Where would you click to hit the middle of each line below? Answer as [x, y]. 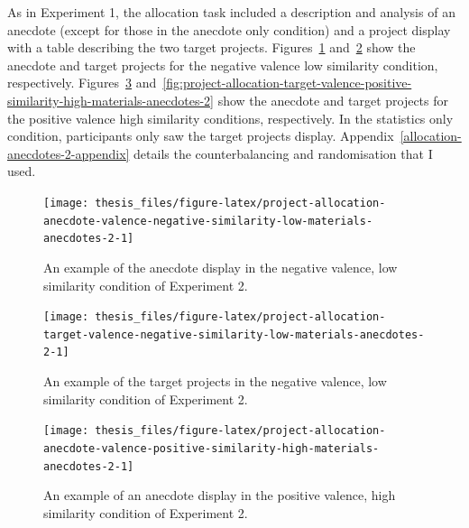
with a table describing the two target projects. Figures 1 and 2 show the [212, 47]
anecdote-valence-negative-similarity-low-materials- [208, 221]
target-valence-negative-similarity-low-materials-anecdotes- [234, 334]
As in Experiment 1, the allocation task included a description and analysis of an [231, 12]
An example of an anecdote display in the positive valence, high [220, 495]
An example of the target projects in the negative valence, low [215, 381]
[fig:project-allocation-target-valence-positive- [287, 83]
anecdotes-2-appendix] [69, 153]
